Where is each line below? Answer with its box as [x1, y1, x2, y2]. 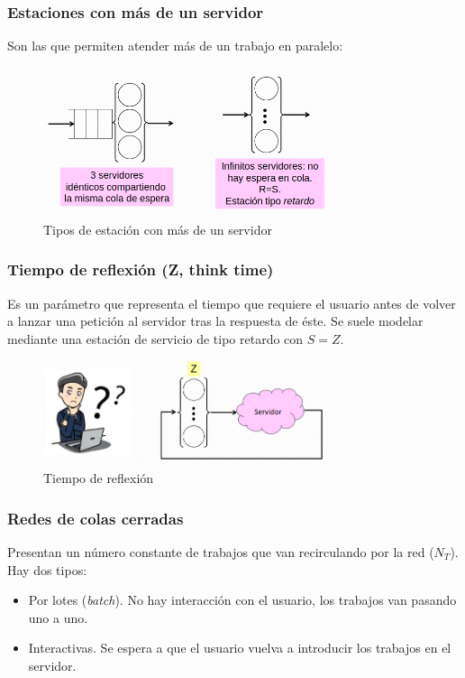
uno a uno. [28, 608, 88, 627]
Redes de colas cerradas [7, 506, 184, 529]
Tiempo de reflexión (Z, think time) [7, 258, 274, 281]
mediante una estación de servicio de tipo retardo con [7, 329, 304, 348]
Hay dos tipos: [7, 560, 87, 579]
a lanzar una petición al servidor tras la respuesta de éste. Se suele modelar [7, 311, 424, 330]
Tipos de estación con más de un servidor [43, 219, 272, 238]
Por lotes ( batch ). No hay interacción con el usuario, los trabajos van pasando [28, 590, 457, 609]
